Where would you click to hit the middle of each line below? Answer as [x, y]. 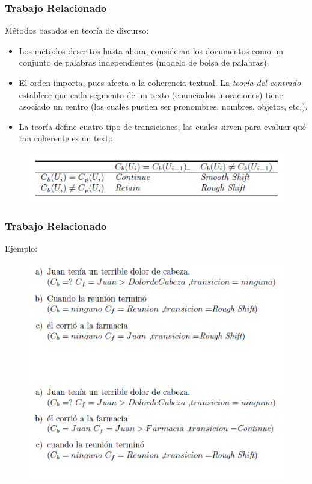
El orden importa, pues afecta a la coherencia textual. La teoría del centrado [160, 82]
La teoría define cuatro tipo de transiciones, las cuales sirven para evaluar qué [162, 126]
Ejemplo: [21, 248]
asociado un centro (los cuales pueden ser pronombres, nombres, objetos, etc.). [163, 106]
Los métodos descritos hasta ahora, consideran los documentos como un [151, 50]
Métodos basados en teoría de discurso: [77, 30]
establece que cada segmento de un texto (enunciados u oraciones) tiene [151, 94]
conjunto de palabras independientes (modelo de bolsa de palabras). [144, 62]
